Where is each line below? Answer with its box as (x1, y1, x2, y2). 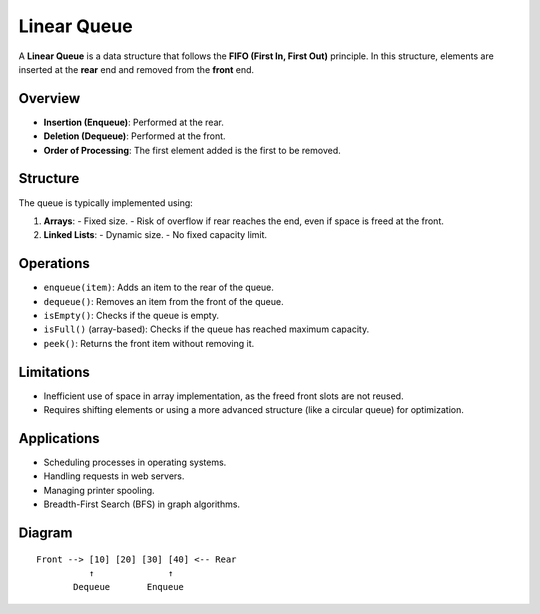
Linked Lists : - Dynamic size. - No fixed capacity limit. (43, 229, 268, 241)
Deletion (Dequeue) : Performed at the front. (43, 130, 226, 142)
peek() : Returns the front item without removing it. (43, 337, 255, 349)
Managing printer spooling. (43, 484, 155, 496)
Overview (18, 90, 81, 107)
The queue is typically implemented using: (18, 196, 194, 209)
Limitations (18, 363, 90, 380)
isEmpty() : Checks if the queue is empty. (43, 310, 220, 321)
